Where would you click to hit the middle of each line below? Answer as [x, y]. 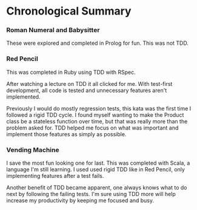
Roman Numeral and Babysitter [53, 30]
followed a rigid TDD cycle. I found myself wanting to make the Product [95, 115]
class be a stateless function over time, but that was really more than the [97, 121]
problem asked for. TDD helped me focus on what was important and [92, 128]
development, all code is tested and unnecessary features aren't [87, 90]
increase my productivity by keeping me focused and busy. [80, 200]
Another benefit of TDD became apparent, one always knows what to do [97, 188]
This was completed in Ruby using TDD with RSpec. [71, 72]
